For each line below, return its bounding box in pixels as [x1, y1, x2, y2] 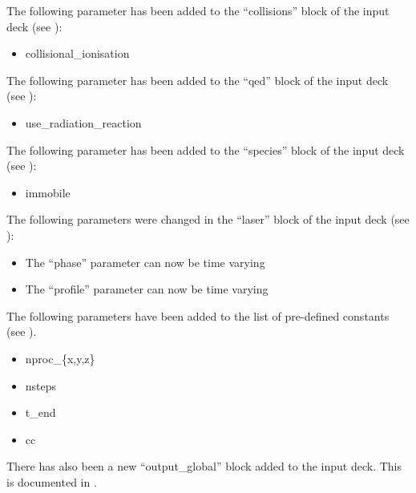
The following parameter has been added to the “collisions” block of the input [6, 2, 390, 18]
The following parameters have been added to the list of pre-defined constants [6, 307, 390, 324]
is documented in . [6, 473, 97, 490]
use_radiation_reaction [25, 114, 142, 131]
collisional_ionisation [25, 45, 130, 62]
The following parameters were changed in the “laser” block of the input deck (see [6, 211, 410, 228]
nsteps [25, 377, 57, 394]
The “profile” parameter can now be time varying [25, 281, 269, 297]
